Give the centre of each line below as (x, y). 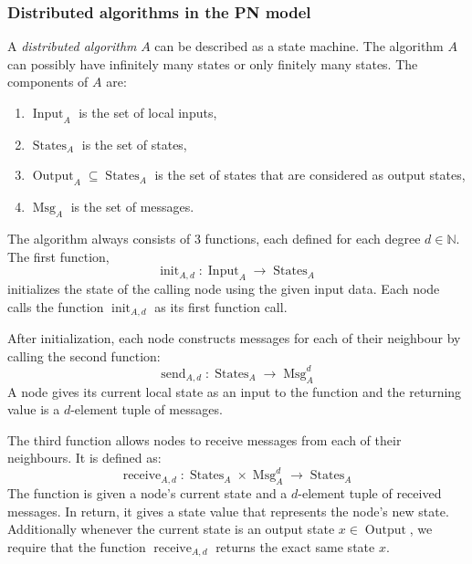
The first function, (58, 256)
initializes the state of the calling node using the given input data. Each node (224, 288)
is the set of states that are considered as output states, (310, 175)
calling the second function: (84, 355)
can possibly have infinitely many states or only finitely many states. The (213, 63)
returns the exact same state (295, 546)
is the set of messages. (132, 207)
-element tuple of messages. (147, 409)
